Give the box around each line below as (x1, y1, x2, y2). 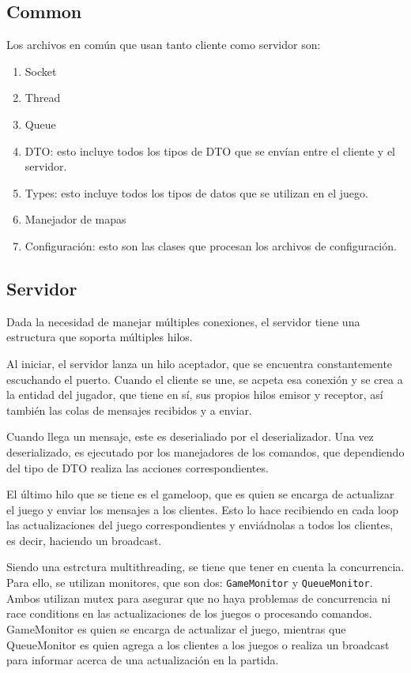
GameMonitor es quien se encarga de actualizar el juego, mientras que (6, 620, 346, 637)
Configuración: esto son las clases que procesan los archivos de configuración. (25, 237, 397, 254)
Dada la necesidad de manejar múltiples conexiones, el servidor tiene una (6, 313, 360, 329)
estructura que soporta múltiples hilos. (6, 329, 193, 345)
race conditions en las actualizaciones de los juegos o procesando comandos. (6, 605, 372, 622)
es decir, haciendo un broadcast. (6, 532, 162, 548)
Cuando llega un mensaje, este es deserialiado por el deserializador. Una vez (6, 428, 374, 445)
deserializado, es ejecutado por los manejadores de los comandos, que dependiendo (6, 443, 405, 460)
